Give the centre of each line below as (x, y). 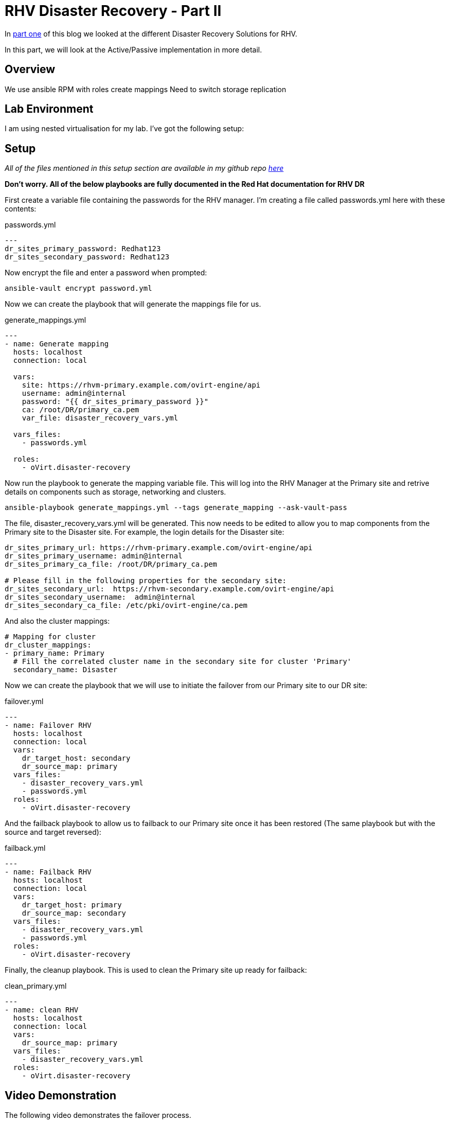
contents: (21, 209)
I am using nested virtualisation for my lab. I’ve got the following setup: (124, 129)
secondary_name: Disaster (65, 670)
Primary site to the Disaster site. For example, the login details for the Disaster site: (145, 532)
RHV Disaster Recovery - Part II (113, 11)
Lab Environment (49, 109)
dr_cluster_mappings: (48, 645)
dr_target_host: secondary (76, 758)
